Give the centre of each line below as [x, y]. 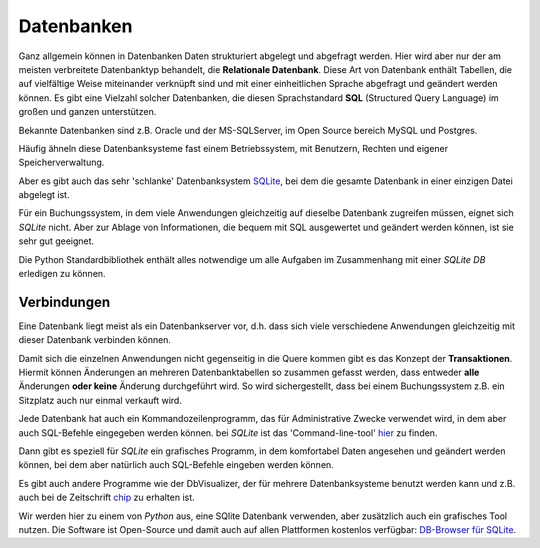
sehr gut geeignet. [56, 241]
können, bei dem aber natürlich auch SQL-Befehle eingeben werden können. [176, 465]
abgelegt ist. [44, 195]
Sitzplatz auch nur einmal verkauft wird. [100, 400]
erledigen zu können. [62, 274]
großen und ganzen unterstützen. [87, 112]
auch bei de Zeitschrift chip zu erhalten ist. [106, 497]
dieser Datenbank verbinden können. [95, 340]
